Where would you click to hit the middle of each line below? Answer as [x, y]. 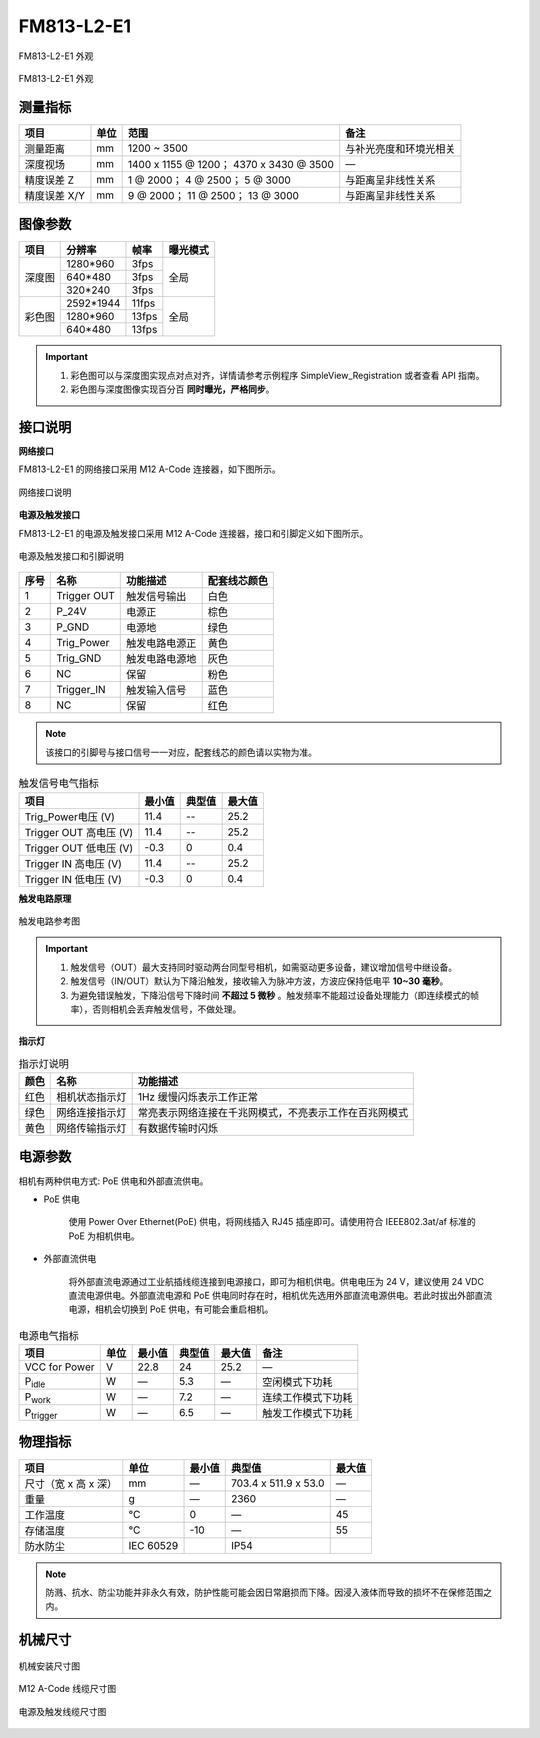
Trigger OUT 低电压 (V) [79, 848]
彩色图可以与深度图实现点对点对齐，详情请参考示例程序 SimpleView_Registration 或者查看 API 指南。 [277, 375]
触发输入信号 [156, 690]
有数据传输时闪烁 [178, 1128]
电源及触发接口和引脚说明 [71, 556]
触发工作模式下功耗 [307, 1413]
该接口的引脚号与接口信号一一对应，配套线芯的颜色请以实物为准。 [181, 752]
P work [38, 1397]
